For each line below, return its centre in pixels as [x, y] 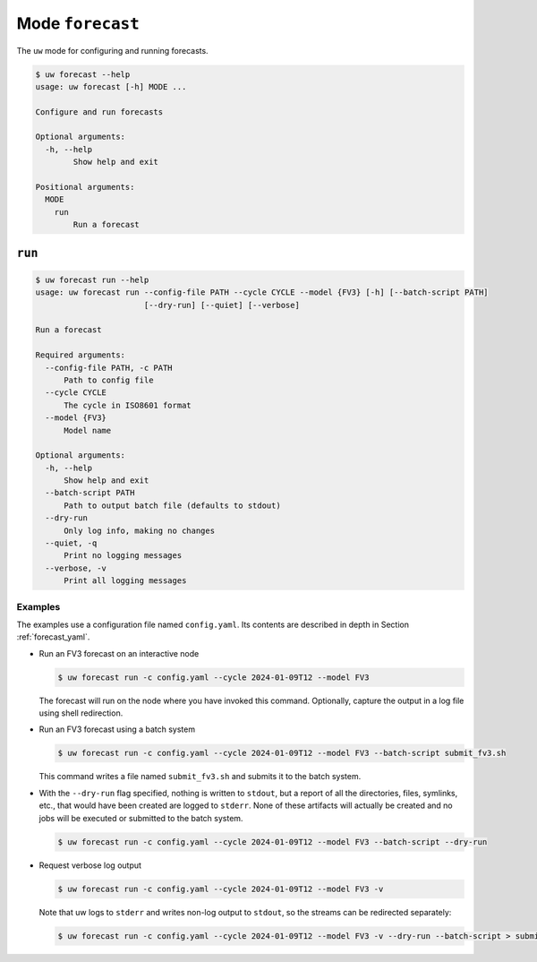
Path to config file [109, 380]
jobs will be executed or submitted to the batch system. [141, 818]
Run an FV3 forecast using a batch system [117, 729]
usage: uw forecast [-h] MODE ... [111, 86]
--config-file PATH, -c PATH [109, 368]
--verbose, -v [76, 568]
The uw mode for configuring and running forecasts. [113, 50]
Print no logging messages [123, 556]
